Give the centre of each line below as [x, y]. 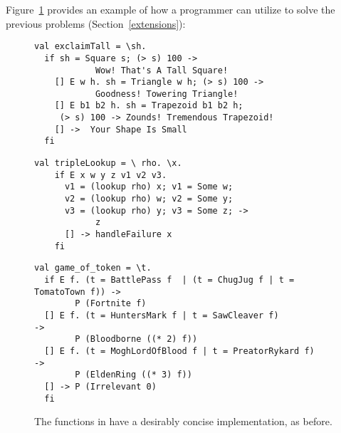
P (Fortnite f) [111, 304]
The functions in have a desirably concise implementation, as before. [183, 421]
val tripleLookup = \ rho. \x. [108, 163]
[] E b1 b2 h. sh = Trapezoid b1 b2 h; [149, 106]
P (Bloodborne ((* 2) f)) [136, 339]
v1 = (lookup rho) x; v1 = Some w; [149, 187]
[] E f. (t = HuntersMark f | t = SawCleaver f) [162, 315]
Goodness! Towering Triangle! [167, 94]
